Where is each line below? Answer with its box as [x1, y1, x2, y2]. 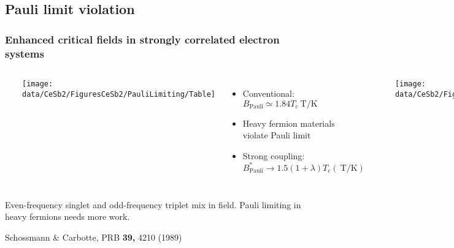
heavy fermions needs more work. [5, 210, 130, 223]
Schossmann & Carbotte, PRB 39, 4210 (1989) [5, 230, 182, 243]
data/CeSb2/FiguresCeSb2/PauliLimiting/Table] [22, 89, 215, 99]
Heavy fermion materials [242, 116, 335, 129]
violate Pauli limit [242, 129, 311, 141]
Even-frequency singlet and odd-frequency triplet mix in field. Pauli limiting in [5, 198, 301, 211]
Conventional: [242, 86, 294, 99]
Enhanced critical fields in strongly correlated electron [5, 31, 280, 47]
